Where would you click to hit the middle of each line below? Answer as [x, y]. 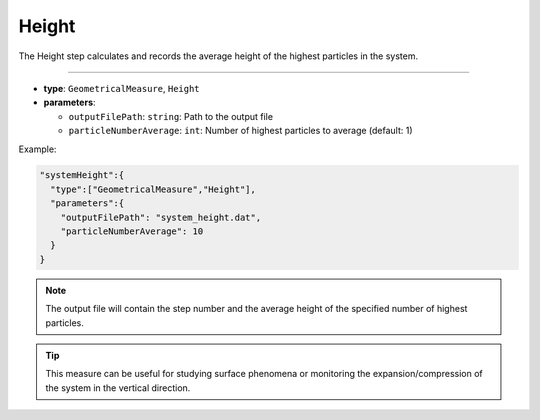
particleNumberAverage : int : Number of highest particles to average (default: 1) [241, 131]
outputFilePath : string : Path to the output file [171, 116]
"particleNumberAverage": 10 [132, 231]
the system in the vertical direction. [118, 387]
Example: [37, 149]
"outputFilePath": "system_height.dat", [161, 217]
